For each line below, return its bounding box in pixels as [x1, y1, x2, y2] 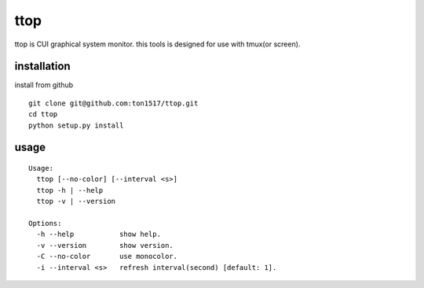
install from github [14, 80, 74, 90]
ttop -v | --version [36, 197, 116, 206]
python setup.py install [28, 120, 124, 130]
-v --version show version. [36, 241, 174, 249]
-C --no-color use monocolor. [36, 252, 178, 261]
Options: [28, 219, 62, 227]
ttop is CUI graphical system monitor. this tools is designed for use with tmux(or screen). [14, 39, 301, 49]
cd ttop [28, 110, 58, 119]
